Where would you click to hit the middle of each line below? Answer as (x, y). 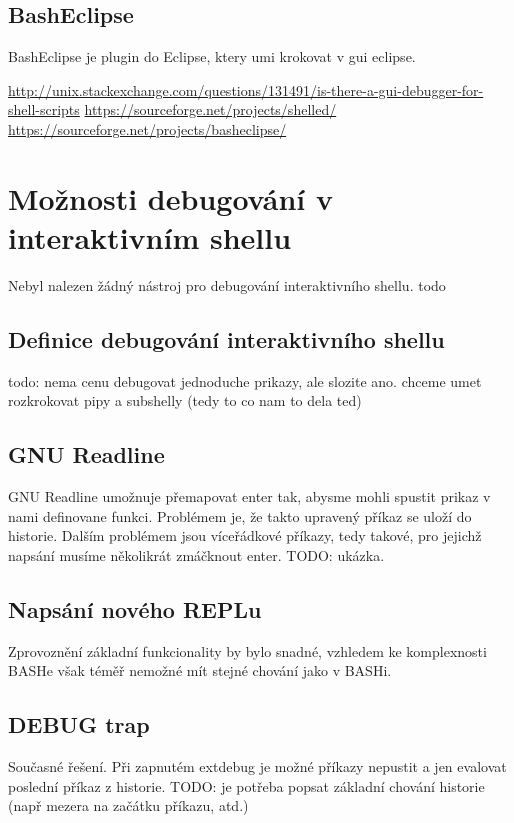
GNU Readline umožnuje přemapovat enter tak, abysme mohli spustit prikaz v (249, 496)
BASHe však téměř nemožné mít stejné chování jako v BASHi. (200, 670)
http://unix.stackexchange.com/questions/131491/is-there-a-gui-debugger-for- (246, 89)
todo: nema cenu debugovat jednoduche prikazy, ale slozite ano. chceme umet (245, 380)
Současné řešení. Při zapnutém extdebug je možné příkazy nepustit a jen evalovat (257, 766)
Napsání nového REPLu (135, 608)
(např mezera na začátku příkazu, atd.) (128, 805)
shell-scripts (44, 109)
